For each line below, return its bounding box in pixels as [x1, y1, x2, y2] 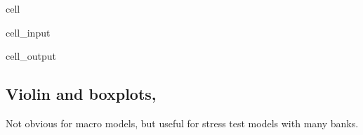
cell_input [6, 25, 51, 39]
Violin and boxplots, [6, 83, 157, 105]
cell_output [6, 49, 56, 63]
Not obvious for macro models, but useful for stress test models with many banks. [6, 115, 359, 130]
